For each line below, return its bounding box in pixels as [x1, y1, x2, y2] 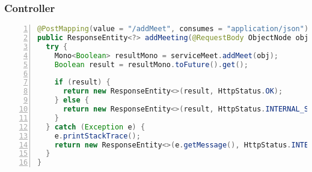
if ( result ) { [54, 78, 111, 87]
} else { [54, 96, 89, 105]
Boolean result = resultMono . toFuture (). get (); [54, 60, 248, 69]
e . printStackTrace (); [54, 131, 141, 140]
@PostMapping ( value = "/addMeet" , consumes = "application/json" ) [37, 25, 309, 34]
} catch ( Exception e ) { [46, 122, 145, 131]
